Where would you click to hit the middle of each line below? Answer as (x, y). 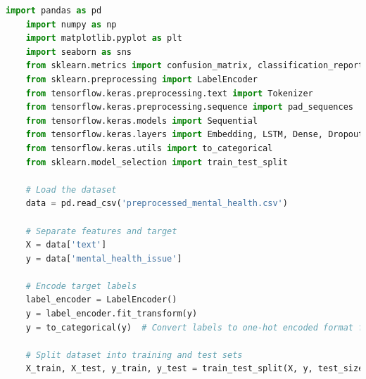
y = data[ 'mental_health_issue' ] (104, 258)
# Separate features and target (101, 231)
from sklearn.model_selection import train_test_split (157, 162)
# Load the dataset (71, 189)
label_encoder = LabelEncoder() (101, 300)
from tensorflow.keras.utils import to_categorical (149, 148)
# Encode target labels (81, 286)
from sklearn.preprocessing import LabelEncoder (141, 79)
